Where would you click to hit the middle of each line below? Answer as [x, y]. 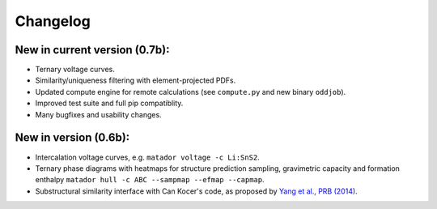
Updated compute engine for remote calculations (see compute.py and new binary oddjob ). [191, 92]
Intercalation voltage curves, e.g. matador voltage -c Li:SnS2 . [148, 157]
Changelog [53, 21]
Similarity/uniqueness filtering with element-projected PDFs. [136, 80]
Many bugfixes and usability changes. [98, 114]
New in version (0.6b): [72, 138]
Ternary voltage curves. [75, 70]
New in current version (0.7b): [92, 50]
